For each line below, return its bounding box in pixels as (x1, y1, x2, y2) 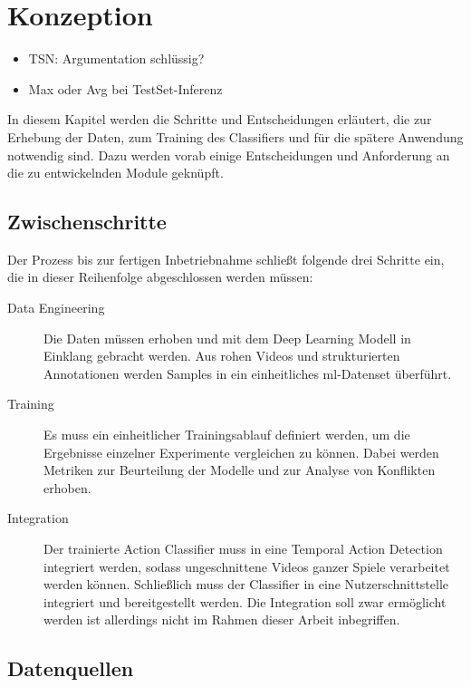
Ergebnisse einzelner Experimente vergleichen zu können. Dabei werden (43, 442, 439, 461)
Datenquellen (7, 654, 134, 682)
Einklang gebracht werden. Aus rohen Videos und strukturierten (43, 346, 400, 365)
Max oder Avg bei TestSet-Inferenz (28, 79, 223, 98)
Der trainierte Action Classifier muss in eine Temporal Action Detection (43, 539, 443, 558)
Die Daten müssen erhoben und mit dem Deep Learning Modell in (43, 328, 411, 347)
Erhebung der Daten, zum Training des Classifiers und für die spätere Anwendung (7, 127, 464, 146)
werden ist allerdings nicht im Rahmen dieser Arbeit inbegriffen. (43, 610, 400, 629)
